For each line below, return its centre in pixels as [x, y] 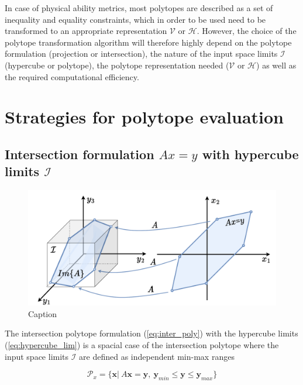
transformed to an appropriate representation [86, 31]
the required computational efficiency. [72, 76]
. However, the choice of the [247, 31]
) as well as [276, 65]
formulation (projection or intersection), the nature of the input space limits [141, 54]
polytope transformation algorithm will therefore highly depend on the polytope [148, 42]
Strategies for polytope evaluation [144, 117]
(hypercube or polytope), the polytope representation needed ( [117, 65]
